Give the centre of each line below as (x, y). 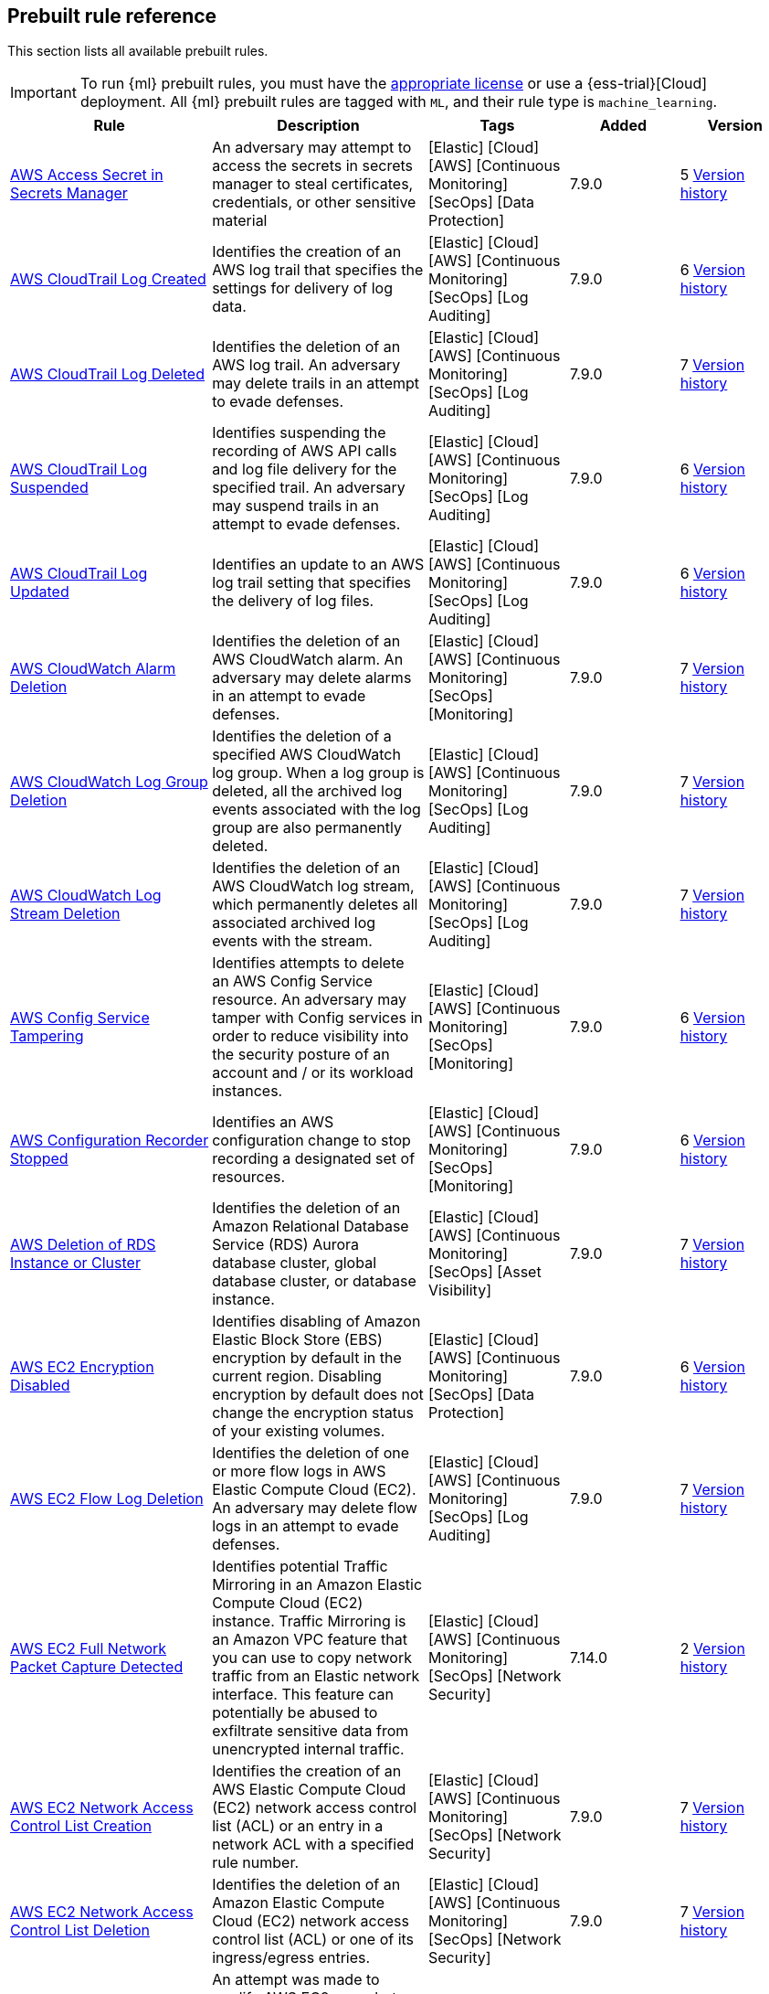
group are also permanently (307, 828)
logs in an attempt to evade (305, 1526)
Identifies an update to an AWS (318, 565)
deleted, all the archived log (307, 791)
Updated (40, 592)
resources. (249, 1177)
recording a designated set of (314, 1159)
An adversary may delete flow (315, 1508)
